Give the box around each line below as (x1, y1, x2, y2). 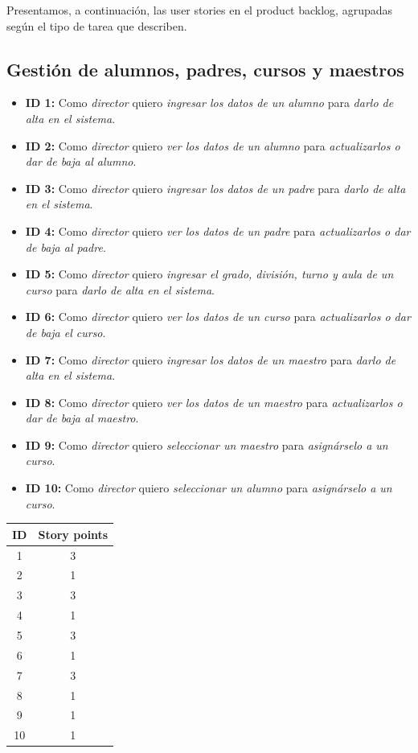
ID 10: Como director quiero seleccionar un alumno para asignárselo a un (25, 479, 392, 496)
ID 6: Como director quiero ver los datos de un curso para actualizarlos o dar (25, 308, 411, 325)
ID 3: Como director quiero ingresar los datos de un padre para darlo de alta (25, 179, 406, 196)
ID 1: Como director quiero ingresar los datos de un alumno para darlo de (25, 94, 394, 111)
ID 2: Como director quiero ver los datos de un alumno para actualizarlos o (25, 137, 400, 154)
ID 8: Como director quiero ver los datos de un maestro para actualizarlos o (25, 393, 403, 410)
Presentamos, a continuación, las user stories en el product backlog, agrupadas (6, 2, 393, 18)
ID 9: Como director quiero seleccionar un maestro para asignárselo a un (25, 436, 388, 453)
